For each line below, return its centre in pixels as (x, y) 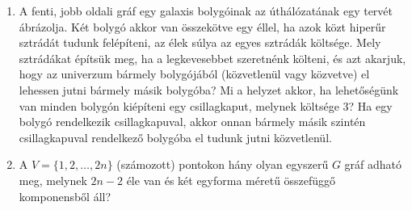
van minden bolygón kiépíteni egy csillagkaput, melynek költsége (179, 105)
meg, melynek (53, 180)
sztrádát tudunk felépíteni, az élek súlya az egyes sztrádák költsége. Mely (200, 42)
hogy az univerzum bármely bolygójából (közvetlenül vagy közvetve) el (194, 74)
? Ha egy (370, 105)
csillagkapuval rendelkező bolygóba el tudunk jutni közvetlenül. (175, 137)
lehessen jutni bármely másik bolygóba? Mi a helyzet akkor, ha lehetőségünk (209, 89)
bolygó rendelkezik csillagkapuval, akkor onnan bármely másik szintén (192, 122)
